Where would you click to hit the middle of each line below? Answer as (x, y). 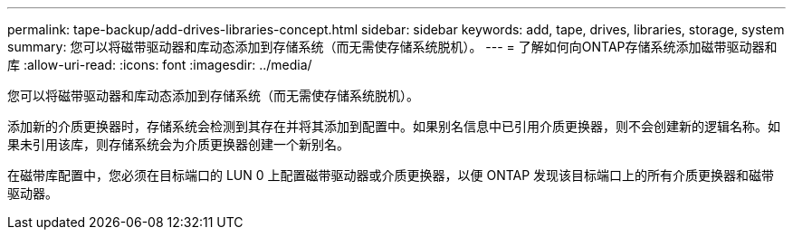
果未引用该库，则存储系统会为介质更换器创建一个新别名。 (178, 144)
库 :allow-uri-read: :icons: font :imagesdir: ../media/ (160, 65)
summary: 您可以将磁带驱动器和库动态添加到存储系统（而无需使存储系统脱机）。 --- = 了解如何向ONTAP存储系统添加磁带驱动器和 (392, 47)
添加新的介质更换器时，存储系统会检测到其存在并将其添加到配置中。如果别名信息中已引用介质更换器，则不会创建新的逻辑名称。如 (394, 126)
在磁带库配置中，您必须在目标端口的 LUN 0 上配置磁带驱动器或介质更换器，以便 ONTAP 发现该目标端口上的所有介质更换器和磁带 (391, 175)
